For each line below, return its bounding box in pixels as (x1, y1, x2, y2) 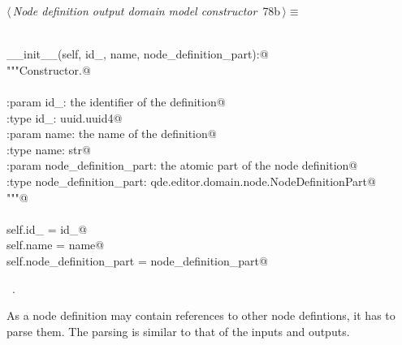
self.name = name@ (6, 236, 105, 253)
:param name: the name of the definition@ (6, 125, 217, 142)
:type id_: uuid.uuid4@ (6, 109, 123, 126)
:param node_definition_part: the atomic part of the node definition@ (6, 157, 358, 174)
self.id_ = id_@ (6, 220, 88, 237)
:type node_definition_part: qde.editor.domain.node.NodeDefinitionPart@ (6, 172, 376, 189)
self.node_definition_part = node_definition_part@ (6, 252, 268, 269)
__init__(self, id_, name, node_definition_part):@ (6, 45, 269, 63)
